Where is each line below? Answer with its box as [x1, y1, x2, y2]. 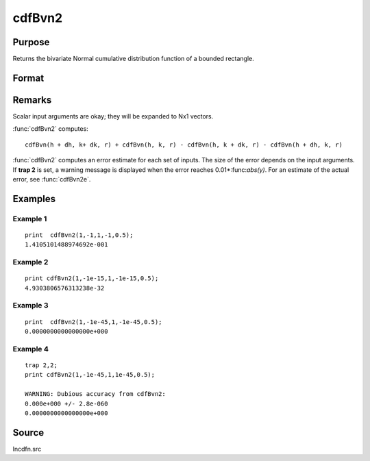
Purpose [12, 36, 50, 48]
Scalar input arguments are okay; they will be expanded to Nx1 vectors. [12, 112, 214, 120]
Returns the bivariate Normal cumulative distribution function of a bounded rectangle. [12, 55, 255, 63]
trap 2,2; [25, 361, 58, 369]
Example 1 [12, 214, 47, 223]
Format [12, 72, 45, 84]
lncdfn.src [12, 445, 42, 453]
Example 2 [12, 258, 49, 267]
